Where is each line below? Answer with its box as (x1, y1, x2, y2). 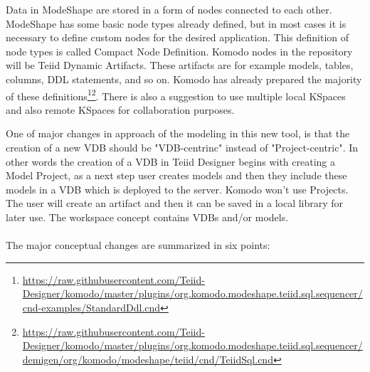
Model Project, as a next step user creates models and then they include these (6, 168, 347, 183)
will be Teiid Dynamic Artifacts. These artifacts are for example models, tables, (6, 58, 354, 73)
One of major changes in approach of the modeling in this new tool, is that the (6, 126, 350, 141)
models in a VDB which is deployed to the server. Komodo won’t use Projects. (6, 181, 349, 196)
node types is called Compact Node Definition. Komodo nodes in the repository (6, 43, 353, 58)
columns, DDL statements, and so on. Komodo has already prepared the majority (6, 71, 362, 86)
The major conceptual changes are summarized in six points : (6, 238, 270, 253)
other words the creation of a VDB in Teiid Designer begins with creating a (6, 154, 335, 169)
